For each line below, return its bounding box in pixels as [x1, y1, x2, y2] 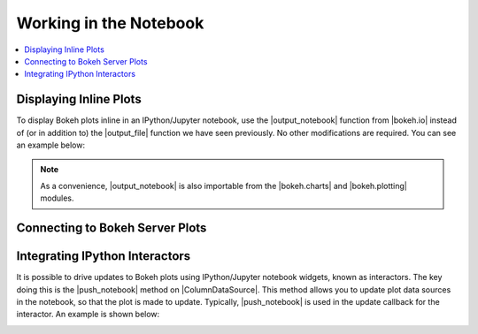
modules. [40, 193, 74, 203]
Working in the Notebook [16, 13, 204, 33]
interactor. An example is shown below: [16, 309, 160, 320]
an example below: [16, 140, 86, 150]
